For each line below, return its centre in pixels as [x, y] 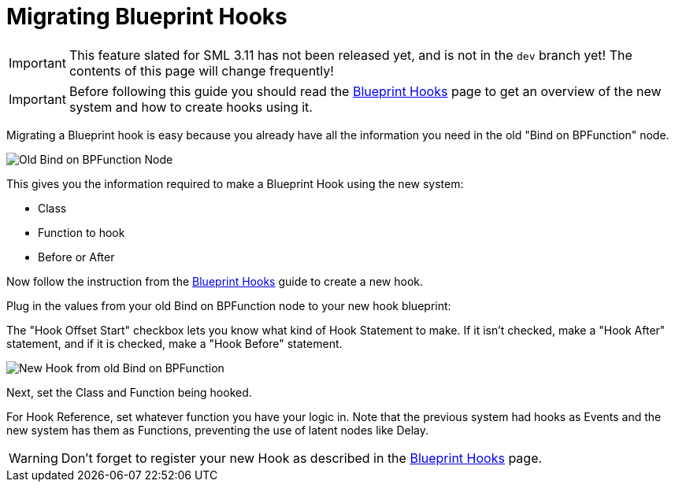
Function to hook [82, 232]
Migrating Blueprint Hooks [147, 17]
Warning [33, 458]
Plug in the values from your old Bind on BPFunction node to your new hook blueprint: [229, 305]
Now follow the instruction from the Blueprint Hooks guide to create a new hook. [215, 281]
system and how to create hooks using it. [191, 107]
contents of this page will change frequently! [201, 70]
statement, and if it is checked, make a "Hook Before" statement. [174, 343]
